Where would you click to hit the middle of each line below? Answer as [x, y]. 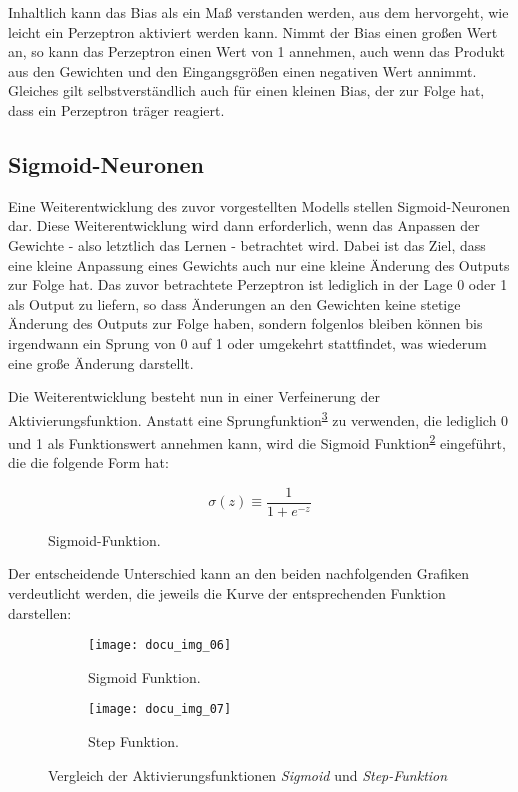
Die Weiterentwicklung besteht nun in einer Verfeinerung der [194, 396]
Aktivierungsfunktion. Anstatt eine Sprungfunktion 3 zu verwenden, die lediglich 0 [258, 418]
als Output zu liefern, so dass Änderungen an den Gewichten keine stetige [234, 303]
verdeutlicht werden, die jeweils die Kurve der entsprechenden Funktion [227, 593]
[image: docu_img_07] [160, 709]
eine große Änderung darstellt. [101, 362]
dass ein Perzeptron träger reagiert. [116, 109]
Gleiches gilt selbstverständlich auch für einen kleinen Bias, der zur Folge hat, [246, 90]
